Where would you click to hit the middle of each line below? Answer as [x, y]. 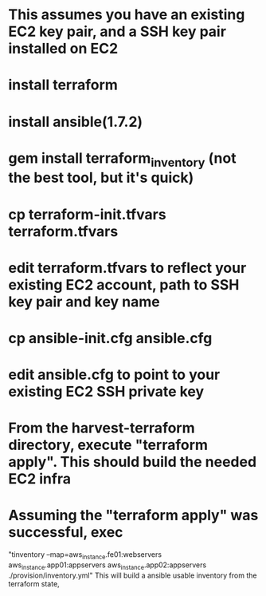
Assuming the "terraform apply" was [133, 515]
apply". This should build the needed [133, 462]
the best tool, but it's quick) [101, 178]
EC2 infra [40, 479]
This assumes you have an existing [127, 15]
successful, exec [66, 533]
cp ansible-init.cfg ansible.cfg [110, 338]
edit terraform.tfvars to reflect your [127, 268]
